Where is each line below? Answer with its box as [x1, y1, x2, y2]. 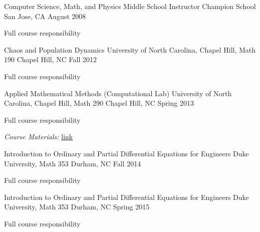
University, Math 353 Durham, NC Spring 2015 [4, 201, 150, 212]
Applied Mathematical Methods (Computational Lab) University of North [4, 88, 232, 98]
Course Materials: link [4, 131, 73, 142]
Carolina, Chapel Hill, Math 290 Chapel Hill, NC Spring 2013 [4, 98, 194, 108]
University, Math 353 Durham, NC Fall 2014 [4, 158, 141, 168]
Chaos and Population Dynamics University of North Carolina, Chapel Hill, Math [4, 44, 256, 55]
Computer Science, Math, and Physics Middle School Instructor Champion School [4, 1, 256, 11]
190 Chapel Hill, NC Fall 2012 [4, 54, 97, 65]
